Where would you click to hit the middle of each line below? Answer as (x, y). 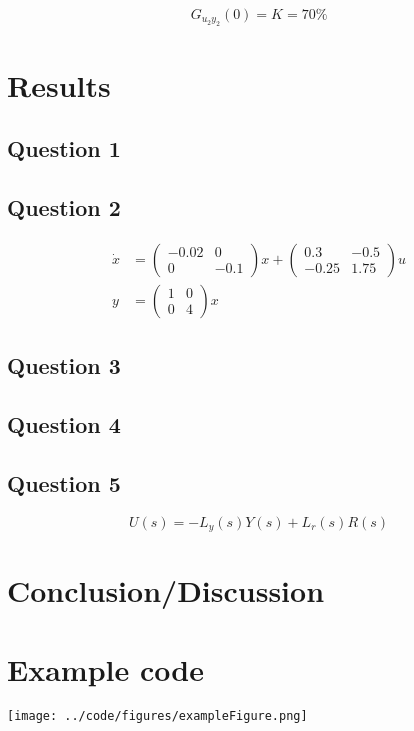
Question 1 (64, 148)
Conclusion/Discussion (166, 590)
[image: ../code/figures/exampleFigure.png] (157, 715)
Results (59, 84)
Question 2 (64, 206)
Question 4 (64, 424)
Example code (105, 668)
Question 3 (64, 365)
